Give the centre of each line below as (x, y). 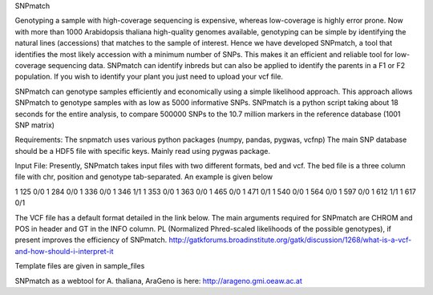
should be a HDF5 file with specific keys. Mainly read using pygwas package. (142, 151)
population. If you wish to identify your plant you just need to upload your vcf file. (149, 77)
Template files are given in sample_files (80, 266)
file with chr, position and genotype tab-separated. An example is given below (144, 177)
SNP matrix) (35, 125)
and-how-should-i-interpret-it (64, 251)
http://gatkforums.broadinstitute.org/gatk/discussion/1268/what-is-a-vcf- (290, 240)
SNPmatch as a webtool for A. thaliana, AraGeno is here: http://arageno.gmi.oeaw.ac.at (158, 281)
